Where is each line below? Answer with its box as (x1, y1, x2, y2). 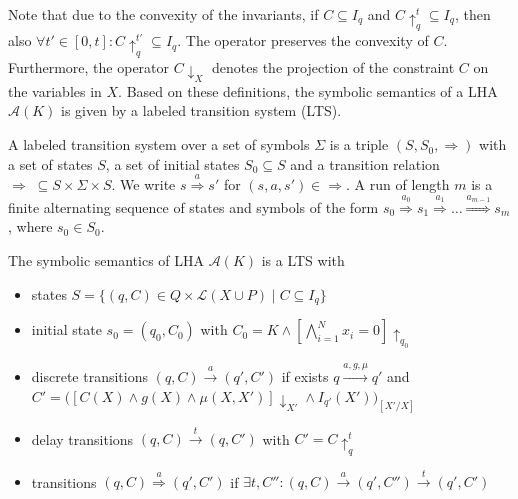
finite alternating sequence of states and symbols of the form (8, 196, 379, 217)
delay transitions (31, 428, 134, 449)
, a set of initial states (105, 153, 240, 174)
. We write (111, 174, 176, 195)
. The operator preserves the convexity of (177, 30, 429, 51)
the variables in (8, 80, 102, 101)
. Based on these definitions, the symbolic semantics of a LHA (118, 80, 498, 101)
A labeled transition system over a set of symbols (8, 134, 310, 155)
